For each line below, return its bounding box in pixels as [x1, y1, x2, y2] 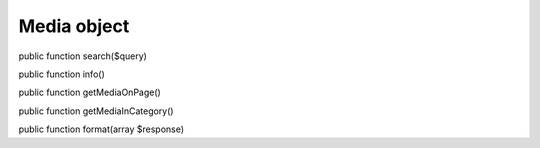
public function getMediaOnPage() [18, 86, 162, 99]
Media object [18, 15, 130, 37]
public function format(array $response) [18, 123, 185, 135]
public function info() [18, 68, 105, 80]
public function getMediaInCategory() [18, 105, 174, 117]
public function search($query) [18, 50, 147, 62]
